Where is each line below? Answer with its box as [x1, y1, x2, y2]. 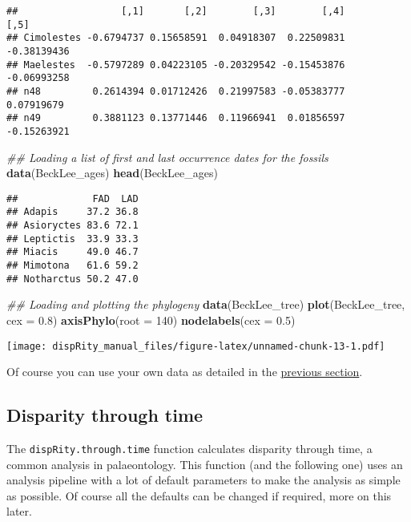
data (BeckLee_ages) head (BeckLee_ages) [6, 164, 218, 181]
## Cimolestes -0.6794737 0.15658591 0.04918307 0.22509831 [6, 32, 345, 44]
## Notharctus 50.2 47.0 [6, 273, 139, 285]
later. [6, 503, 32, 520]
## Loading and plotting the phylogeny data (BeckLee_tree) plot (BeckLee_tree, [6, 296, 405, 313]
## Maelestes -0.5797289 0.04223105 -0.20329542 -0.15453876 [6, 59, 345, 71]
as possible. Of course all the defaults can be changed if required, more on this [6, 487, 392, 504]
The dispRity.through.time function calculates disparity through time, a [6, 439, 373, 456]
